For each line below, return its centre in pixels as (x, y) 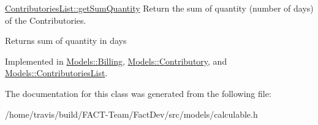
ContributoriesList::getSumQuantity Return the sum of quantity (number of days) (159, 8)
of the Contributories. (46, 20)
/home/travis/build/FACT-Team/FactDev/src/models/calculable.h (131, 114)
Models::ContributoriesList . (56, 73)
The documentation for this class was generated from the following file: (138, 93)
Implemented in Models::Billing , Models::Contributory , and (116, 61)
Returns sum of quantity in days (66, 41)
